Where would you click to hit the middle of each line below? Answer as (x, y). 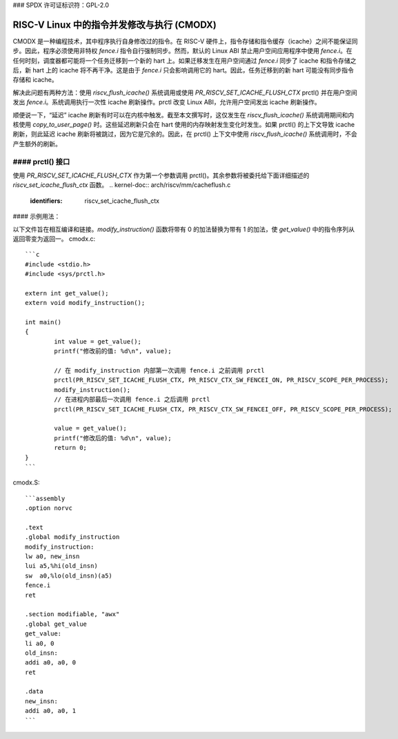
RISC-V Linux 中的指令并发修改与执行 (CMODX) (115, 24)
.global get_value (56, 624)
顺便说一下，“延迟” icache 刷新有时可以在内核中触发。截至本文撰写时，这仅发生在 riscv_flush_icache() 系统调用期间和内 (183, 115)
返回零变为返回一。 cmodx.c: (54, 239)
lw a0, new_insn (52, 556)
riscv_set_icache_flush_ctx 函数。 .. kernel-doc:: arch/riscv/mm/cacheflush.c (122, 185)
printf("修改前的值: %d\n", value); (113, 351)
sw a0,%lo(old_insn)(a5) (69, 575)
